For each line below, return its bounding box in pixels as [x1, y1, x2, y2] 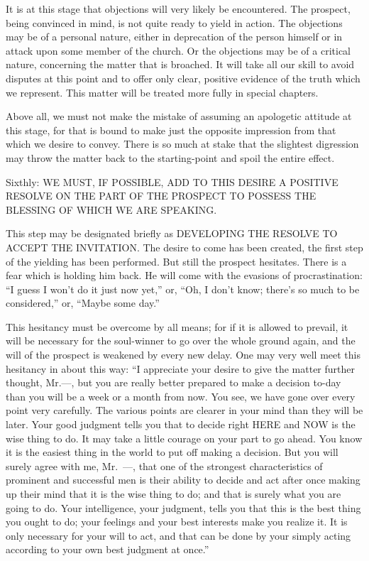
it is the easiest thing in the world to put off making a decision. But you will [6, 445, 338, 459]
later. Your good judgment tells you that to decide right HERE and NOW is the [6, 417, 356, 432]
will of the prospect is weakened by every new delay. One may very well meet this [6, 347, 360, 362]
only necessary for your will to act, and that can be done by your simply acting [6, 528, 351, 543]
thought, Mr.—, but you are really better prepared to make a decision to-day [6, 375, 341, 390]
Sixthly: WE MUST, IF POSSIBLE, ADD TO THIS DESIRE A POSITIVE [6, 174, 338, 189]
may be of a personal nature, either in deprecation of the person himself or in [6, 29, 343, 44]
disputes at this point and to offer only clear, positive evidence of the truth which [6, 70, 360, 85]
